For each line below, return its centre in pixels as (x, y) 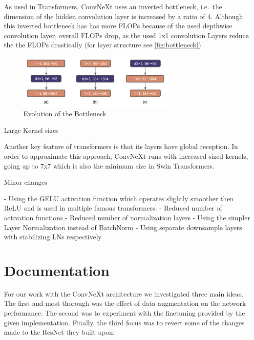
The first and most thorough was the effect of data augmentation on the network (125, 303)
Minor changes (26, 182)
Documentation (57, 270)
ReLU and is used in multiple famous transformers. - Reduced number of (113, 208)
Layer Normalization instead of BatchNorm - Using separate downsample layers (123, 227)
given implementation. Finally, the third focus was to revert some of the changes (124, 322)
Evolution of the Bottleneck (65, 114)
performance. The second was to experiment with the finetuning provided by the (125, 313)
